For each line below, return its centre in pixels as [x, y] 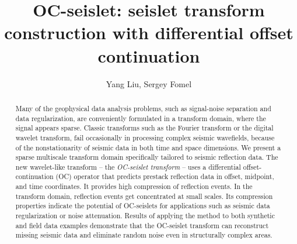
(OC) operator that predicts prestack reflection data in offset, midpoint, [165, 176]
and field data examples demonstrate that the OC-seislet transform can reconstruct [142, 225]
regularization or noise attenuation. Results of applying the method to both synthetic [145, 216]
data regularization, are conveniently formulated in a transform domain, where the [141, 118]
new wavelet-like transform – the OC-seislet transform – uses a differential [128, 166]
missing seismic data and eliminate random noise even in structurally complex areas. [144, 235]
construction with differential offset [149, 32]
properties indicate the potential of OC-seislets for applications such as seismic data [143, 206]
